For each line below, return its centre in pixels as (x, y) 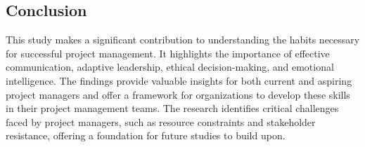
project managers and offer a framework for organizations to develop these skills (178, 94)
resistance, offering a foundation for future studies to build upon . (146, 135)
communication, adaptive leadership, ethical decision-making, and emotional (170, 67)
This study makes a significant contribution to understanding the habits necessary (183, 40)
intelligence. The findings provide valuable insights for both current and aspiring (179, 80)
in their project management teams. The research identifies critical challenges (172, 108)
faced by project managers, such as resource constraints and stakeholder (161, 121)
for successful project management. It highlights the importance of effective (168, 53)
